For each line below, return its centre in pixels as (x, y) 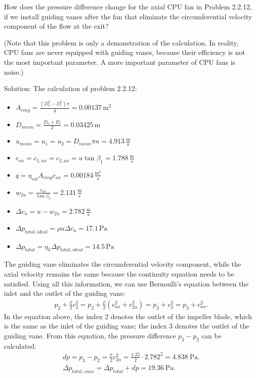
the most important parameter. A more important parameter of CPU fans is (120, 62)
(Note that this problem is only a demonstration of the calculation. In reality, (121, 42)
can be (211, 336)
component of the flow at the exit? (56, 26)
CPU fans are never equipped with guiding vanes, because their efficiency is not (125, 52)
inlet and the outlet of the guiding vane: (65, 293)
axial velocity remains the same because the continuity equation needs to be (119, 274)
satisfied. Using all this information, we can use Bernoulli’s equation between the (126, 283)
